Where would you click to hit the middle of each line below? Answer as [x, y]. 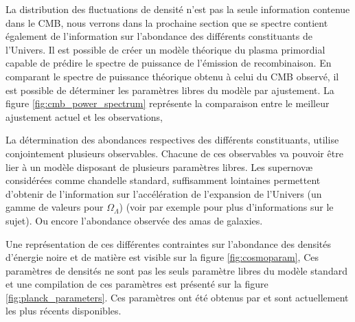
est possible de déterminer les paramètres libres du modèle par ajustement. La [170, 90]
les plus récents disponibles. [64, 311]
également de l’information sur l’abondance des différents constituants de [159, 36]
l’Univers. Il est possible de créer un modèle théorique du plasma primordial [165, 49]
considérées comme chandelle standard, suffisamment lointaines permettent [163, 180]
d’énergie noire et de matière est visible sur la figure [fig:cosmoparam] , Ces [162, 257]
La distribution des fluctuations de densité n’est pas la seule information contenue [178, 9]
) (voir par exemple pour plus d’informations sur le [226, 207]
